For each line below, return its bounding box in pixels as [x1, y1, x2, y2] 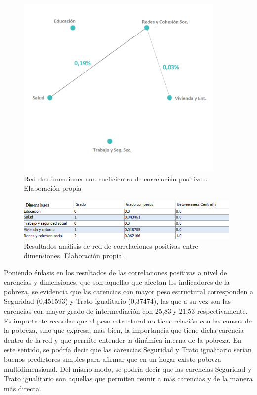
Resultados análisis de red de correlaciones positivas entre [24, 241, 198, 251]
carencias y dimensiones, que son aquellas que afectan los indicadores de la [4, 277, 230, 287]
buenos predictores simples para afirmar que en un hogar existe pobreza [4, 354, 221, 364]
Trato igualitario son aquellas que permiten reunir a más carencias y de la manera [4, 373, 253, 384]
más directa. [4, 383, 41, 393]
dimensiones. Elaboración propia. [24, 250, 124, 260]
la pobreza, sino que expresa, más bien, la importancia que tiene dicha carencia [4, 325, 244, 335]
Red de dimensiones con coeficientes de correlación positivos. [24, 173, 208, 183]
